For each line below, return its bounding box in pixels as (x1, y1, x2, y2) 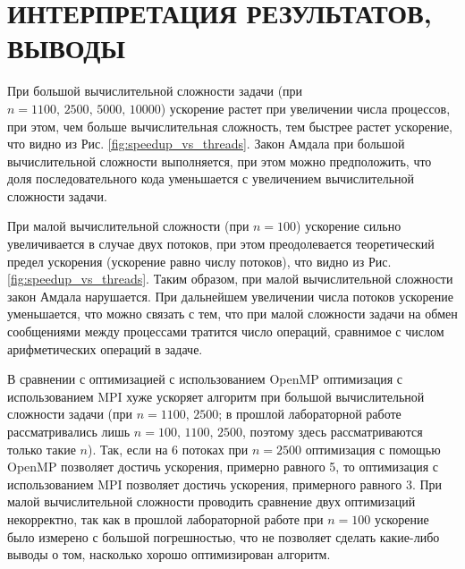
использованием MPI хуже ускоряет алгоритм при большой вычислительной (7, 386, 425, 405)
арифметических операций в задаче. (7, 339, 203, 358)
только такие (7, 439, 76, 458)
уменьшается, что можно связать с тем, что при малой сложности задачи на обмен (7, 304, 458, 323)
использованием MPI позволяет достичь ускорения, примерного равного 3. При (7, 474, 443, 493)
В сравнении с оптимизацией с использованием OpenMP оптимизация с (7, 369, 402, 388)
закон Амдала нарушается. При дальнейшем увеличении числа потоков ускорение (7, 286, 453, 305)
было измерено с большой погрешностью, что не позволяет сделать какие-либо (7, 527, 440, 546)
